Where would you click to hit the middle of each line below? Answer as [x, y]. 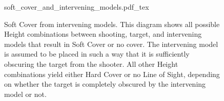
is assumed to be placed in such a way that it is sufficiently [97, 54]
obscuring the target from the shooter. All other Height [91, 64]
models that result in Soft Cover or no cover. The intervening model [111, 44]
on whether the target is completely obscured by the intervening [105, 84]
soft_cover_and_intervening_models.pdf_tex [77, 7]
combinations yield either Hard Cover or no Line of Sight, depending [112, 74]
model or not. [25, 94]
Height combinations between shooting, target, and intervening [103, 34]
